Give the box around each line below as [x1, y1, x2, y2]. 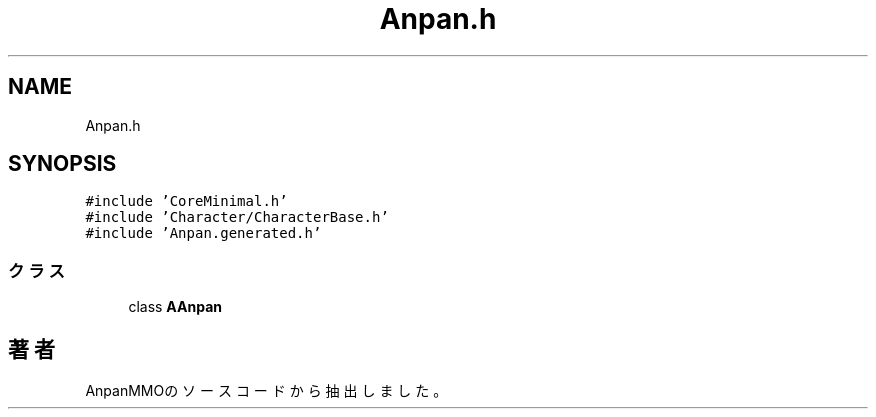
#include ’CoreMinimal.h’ [85, 193, 288, 210]
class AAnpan [128, 298, 222, 316]
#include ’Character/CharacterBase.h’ [85, 209, 389, 226]
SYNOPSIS [8, 151, 117, 177]
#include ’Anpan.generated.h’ [85, 225, 322, 242]
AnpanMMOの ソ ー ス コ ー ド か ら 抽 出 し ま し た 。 [85, 382, 448, 400]
